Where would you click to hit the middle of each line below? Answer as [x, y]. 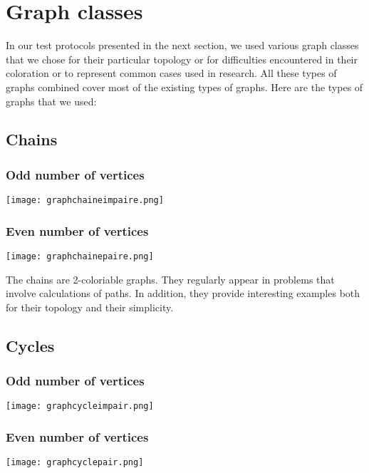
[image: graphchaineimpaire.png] [85, 201]
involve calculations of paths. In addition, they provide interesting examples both [183, 293]
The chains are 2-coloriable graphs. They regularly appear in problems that [170, 279]
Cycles [30, 345]
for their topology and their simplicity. [90, 307]
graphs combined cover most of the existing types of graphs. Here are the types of [184, 87]
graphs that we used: [51, 101]
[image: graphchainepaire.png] [80, 256]
